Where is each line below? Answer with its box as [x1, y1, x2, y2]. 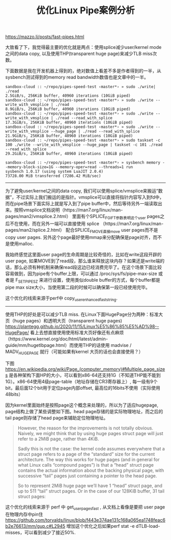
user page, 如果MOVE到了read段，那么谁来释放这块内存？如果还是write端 [5, 258, 160, 264]
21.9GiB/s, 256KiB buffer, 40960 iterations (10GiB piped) [5, 133, 133, 139]
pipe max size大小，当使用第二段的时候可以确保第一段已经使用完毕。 [5, 284, 150, 290]
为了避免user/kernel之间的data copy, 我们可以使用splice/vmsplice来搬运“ [5, 188, 159, 194]
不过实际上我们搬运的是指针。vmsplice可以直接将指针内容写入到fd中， [16, 194, 164, 200]
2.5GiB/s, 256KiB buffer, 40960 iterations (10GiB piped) [5, 93, 131, 98]
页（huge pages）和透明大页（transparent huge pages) [5, 318, 122, 324]
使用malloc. [9, 240, 34, 247]
